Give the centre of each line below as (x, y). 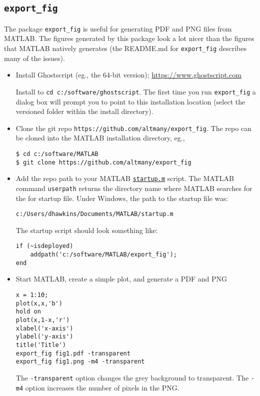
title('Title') (41, 345)
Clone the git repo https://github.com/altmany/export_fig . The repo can (133, 128)
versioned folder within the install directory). (84, 111)
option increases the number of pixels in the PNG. (102, 387)
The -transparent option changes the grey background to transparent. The (132, 377)
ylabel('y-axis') (44, 337)
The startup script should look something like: (87, 230)
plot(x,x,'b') (39, 303)
